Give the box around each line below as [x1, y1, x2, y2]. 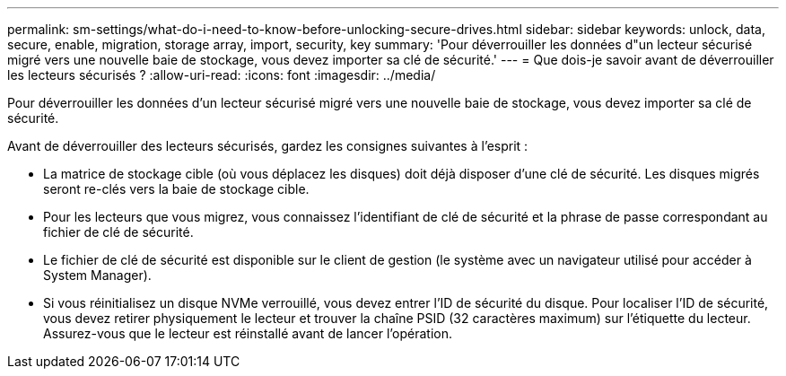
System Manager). [43, 267, 152, 283]
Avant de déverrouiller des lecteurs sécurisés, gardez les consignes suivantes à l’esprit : [7, 138, 528, 153]
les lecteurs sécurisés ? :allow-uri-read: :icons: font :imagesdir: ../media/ [7, 67, 436, 83]
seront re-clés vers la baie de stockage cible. [43, 181, 310, 197]
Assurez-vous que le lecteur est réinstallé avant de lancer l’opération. [43, 326, 453, 341]
